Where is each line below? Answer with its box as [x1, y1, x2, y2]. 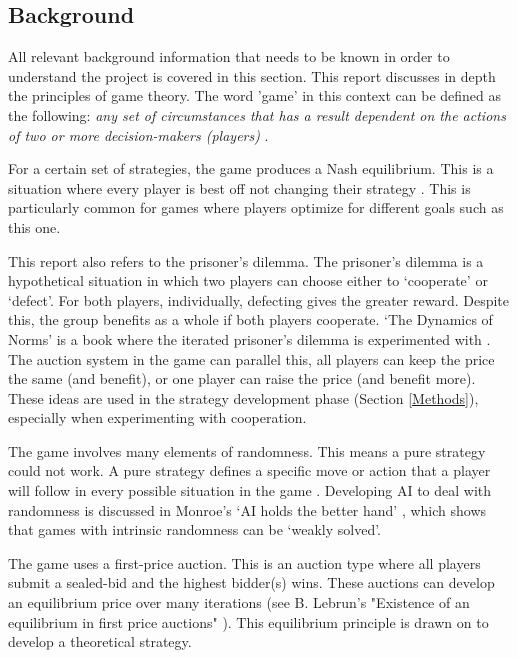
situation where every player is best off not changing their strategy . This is [8, 177, 471, 198]
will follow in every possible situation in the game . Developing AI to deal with [8, 480, 492, 501]
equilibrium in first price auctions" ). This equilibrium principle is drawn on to [8, 611, 489, 632]
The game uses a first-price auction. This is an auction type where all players [8, 552, 481, 573]
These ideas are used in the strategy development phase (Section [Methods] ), [8, 387, 479, 408]
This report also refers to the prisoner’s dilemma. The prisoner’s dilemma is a [8, 250, 484, 271]
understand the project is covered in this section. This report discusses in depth [8, 65, 496, 86]
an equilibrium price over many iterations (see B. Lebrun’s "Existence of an [8, 592, 470, 613]
